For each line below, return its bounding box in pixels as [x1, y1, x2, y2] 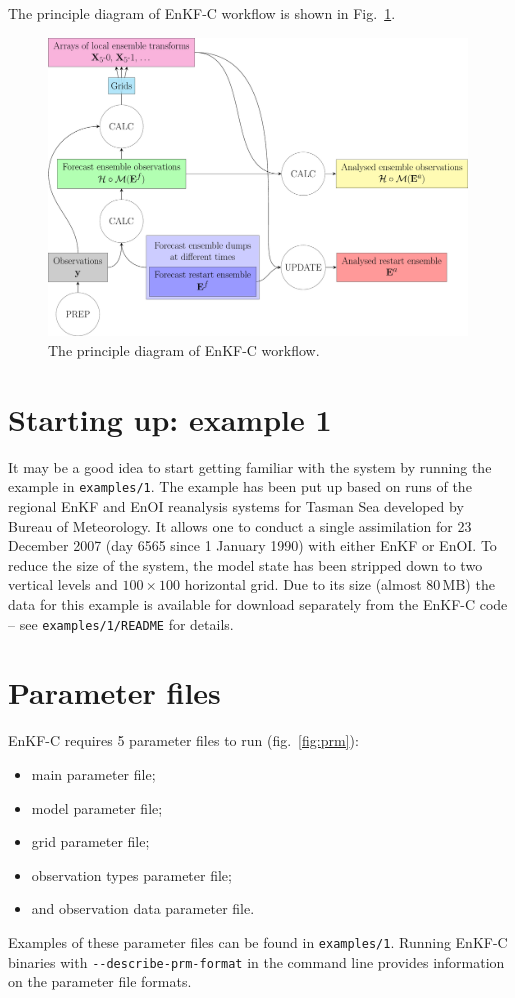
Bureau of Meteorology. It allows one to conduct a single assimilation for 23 [8, 515, 472, 536]
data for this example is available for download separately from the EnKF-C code [8, 593, 508, 614]
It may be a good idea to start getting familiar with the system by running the [8, 456, 492, 477]
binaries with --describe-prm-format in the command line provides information [8, 951, 505, 972]
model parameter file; [31, 797, 163, 818]
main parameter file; [31, 763, 156, 784]
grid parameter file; [31, 831, 150, 852]
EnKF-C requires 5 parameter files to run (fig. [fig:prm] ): [8, 730, 359, 751]
